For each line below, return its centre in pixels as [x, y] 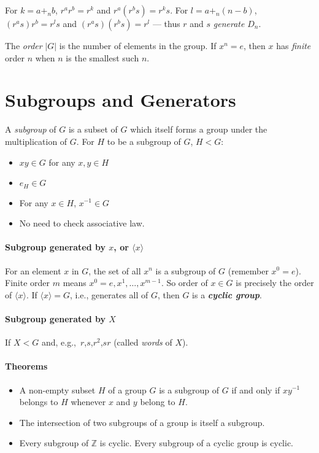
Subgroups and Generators [121, 100]
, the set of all [115, 270]
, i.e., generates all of [109, 294]
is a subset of [93, 129]
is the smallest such [102, 57]
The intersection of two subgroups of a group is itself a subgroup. [142, 422]
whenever [88, 402]
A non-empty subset [57, 389]
